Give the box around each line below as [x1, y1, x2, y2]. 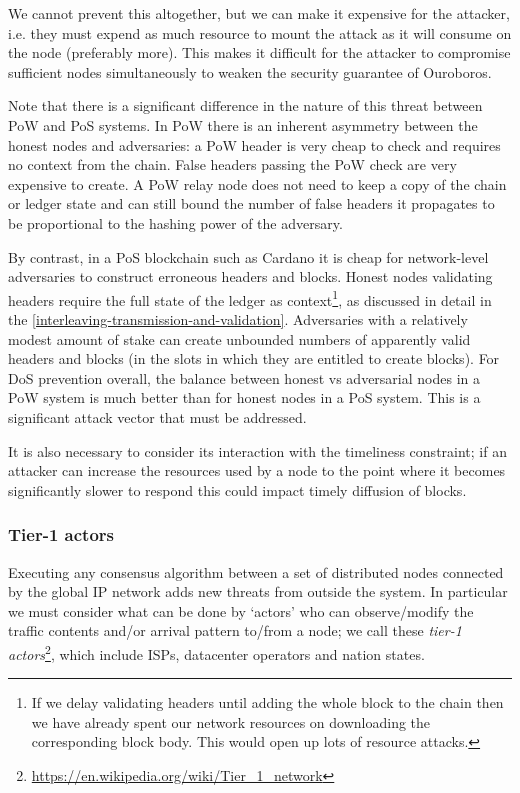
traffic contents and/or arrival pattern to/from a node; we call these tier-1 [8, 620, 462, 641]
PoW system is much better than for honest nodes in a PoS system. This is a [8, 387, 481, 408]
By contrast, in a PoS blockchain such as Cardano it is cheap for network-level [8, 246, 489, 267]
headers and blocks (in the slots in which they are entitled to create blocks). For [8, 348, 500, 369]
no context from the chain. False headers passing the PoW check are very [8, 154, 457, 175]
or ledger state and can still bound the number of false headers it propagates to [8, 193, 495, 214]
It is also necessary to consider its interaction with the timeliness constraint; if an [8, 440, 507, 461]
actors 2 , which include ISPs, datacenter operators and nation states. [8, 640, 425, 664]
